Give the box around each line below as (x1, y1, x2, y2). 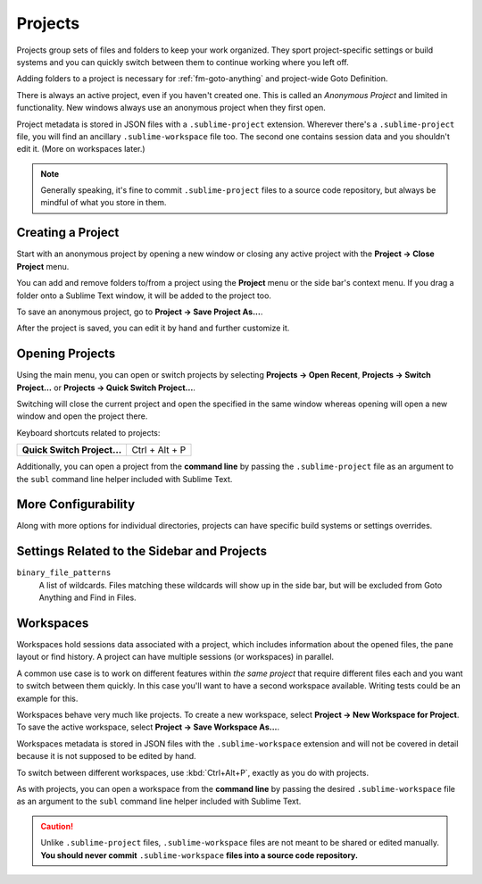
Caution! (40, 821, 74, 831)
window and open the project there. (16, 411, 148, 421)
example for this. (16, 693, 79, 704)
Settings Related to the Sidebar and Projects (16, 544, 268, 559)
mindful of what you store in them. (40, 197, 167, 208)
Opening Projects (16, 346, 116, 362)
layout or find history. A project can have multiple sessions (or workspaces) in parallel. (16, 652, 335, 663)
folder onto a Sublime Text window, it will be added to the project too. (16, 290, 272, 301)
